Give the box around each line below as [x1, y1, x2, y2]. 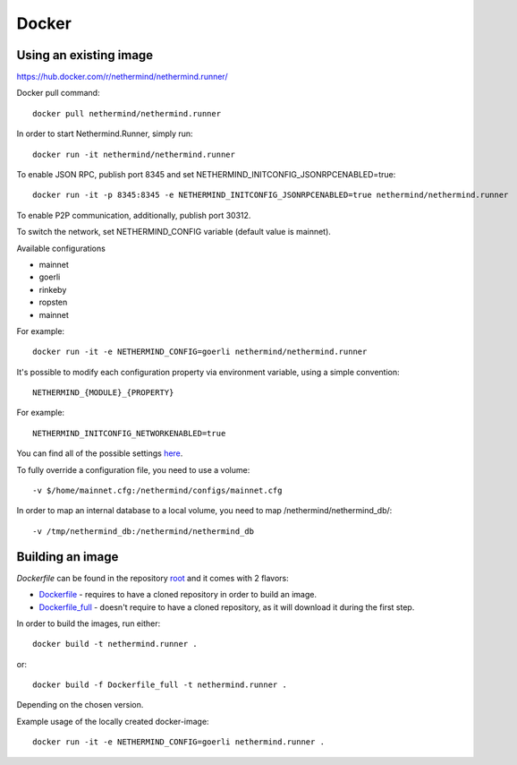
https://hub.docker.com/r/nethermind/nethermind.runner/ [16, 72, 228, 82]
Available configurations [16, 243, 106, 254]
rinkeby [38, 284, 67, 295]
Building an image [16, 549, 119, 564]
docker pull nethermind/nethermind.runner [32, 108, 222, 118]
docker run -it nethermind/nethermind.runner [32, 149, 236, 159]
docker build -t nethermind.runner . [32, 639, 199, 649]
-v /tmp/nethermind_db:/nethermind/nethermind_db [32, 526, 255, 537]
